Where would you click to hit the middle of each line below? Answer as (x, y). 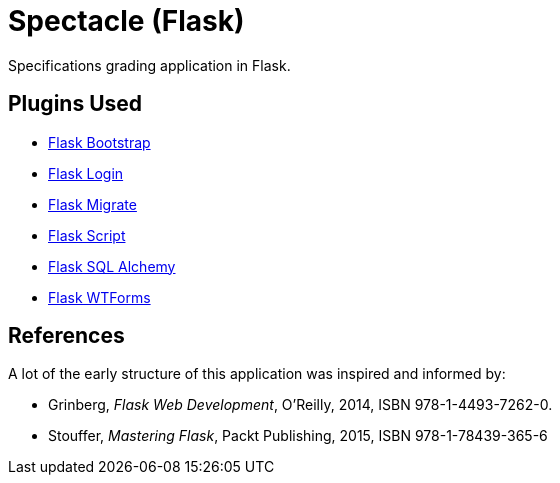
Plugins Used (75, 104)
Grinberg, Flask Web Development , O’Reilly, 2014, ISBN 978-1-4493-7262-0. (300, 405)
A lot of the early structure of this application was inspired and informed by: (257, 374)
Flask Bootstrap (99, 142)
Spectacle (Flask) (126, 21)
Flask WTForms (99, 297)
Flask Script (87, 235)
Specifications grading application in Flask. (149, 65)
